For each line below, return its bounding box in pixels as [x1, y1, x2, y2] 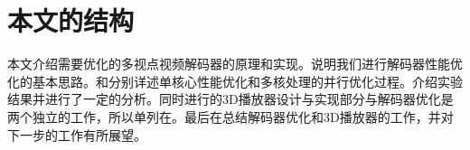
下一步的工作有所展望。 [7, 125, 146, 144]
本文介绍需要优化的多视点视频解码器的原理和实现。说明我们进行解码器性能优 [7, 54, 463, 73]
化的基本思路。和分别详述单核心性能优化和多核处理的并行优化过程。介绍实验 [7, 71, 463, 90]
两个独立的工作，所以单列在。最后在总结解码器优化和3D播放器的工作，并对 [7, 107, 454, 126]
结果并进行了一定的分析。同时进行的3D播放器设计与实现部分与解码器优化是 [7, 89, 454, 108]
